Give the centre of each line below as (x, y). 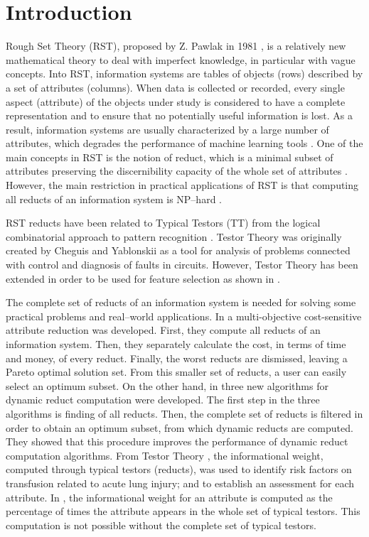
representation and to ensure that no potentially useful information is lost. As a (179, 115)
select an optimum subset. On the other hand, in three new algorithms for (167, 385)
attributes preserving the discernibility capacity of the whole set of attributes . (177, 171)
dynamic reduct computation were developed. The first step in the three (163, 400)
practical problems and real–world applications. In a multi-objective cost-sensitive (184, 316)
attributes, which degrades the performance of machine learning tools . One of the (184, 143)
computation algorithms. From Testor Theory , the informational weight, (165, 455)
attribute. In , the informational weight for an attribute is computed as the (169, 497)
